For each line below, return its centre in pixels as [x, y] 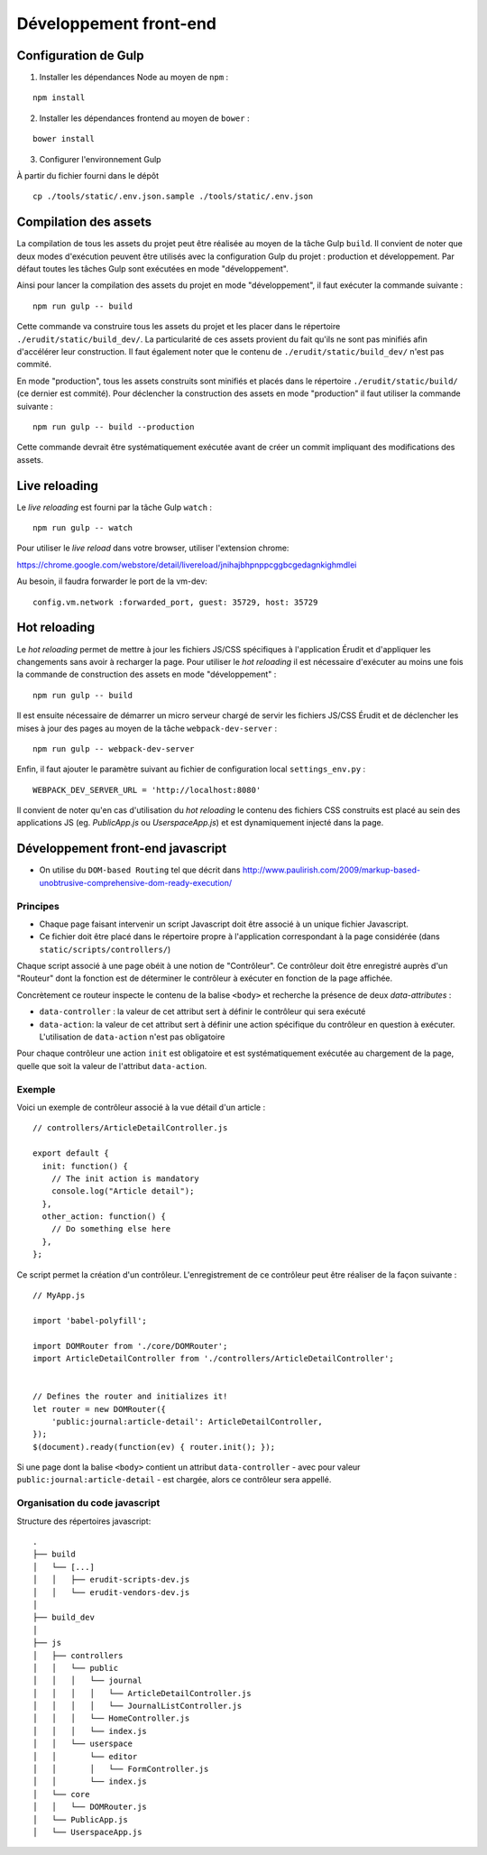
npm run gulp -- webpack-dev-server [114, 748]
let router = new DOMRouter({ [100, 1409]
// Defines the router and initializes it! [130, 1397]
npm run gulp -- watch [83, 528]
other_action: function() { [104, 1217]
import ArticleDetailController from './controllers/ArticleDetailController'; [213, 1358]
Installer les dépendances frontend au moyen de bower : [144, 118]
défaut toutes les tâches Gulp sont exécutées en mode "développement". [152, 269]
